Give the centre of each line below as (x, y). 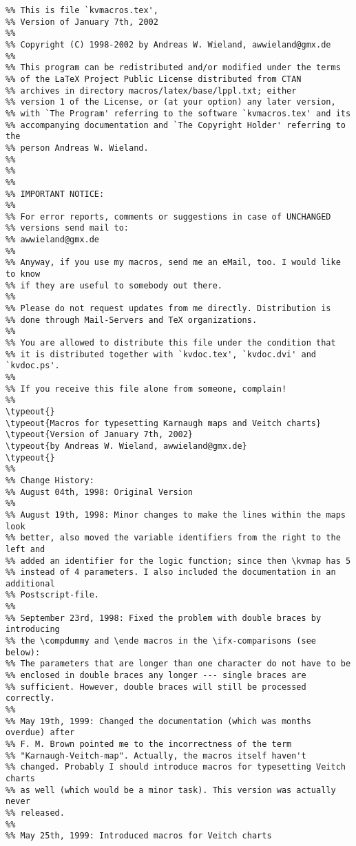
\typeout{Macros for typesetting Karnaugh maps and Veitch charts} (164, 423)
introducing (33, 630)
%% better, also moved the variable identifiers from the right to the (173, 538)
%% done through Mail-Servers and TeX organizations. (132, 320)
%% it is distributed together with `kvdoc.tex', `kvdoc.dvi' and (161, 354)
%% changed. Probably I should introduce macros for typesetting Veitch (176, 767)
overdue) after (40, 733)
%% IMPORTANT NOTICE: (55, 194)
